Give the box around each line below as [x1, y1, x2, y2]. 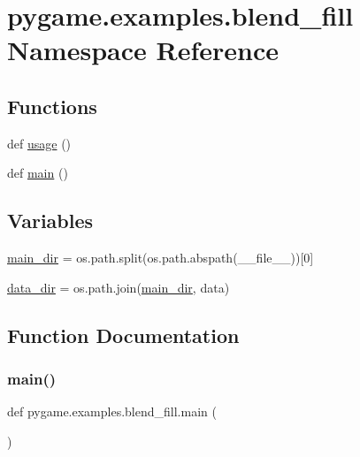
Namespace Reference [7, 32, 279, 68]
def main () [7, 164, 68, 182]
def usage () [7, 133, 72, 152]
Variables [7, 207, 94, 234]
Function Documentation [7, 321, 240, 348]
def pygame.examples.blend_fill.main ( [7, 402, 217, 421]
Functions [7, 92, 97, 119]
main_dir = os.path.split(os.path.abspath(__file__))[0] [7, 248, 314, 267]
